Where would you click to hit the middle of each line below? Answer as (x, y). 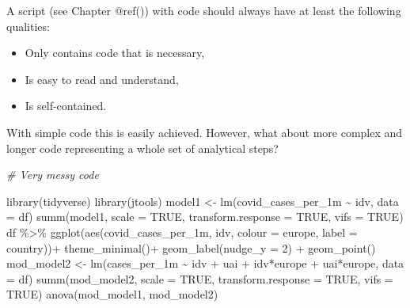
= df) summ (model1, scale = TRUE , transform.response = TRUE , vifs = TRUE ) (205, 217)
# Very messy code (53, 175)
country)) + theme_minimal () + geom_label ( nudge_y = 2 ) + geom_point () (191, 247)
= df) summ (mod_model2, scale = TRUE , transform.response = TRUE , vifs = (200, 278)
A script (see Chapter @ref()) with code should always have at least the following (204, 10)
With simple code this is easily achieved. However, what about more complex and (205, 132)
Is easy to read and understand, (102, 79)
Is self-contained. (66, 106)
